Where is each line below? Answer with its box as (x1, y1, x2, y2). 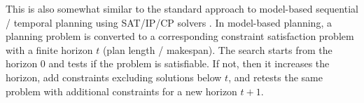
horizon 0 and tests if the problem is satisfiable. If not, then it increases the (6, 56, 330, 71)
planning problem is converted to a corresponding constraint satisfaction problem (6, 29, 354, 43)
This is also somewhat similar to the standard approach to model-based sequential (6, 1, 358, 15)
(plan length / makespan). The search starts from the (102, 42, 332, 57)
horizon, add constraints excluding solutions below (6, 69, 222, 84)
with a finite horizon (6, 42, 93, 57)
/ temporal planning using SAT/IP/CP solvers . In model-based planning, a (6, 15, 332, 29)
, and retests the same (228, 69, 323, 84)
